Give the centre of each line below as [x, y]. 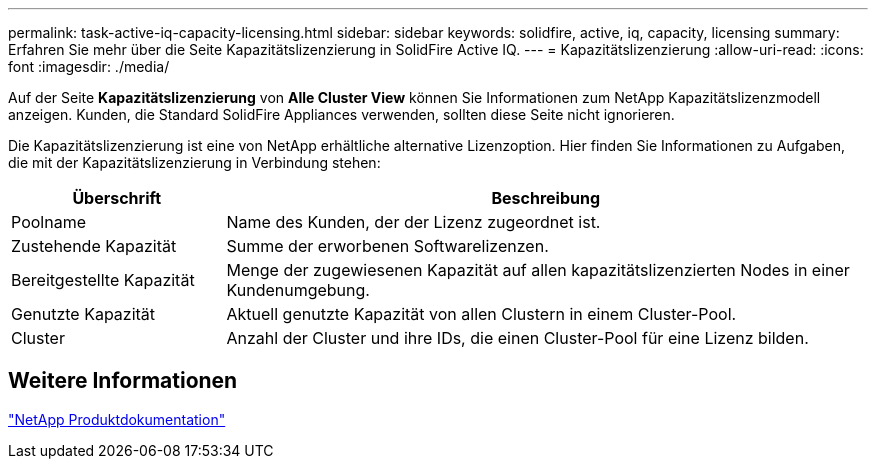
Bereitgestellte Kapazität [103, 280]
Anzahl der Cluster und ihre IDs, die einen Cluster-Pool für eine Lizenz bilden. [517, 338]
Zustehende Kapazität [94, 246]
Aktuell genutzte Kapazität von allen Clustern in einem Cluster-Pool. [481, 314]
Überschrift [117, 198]
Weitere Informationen [123, 381]
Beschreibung [546, 198]
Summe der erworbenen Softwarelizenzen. [387, 246]
